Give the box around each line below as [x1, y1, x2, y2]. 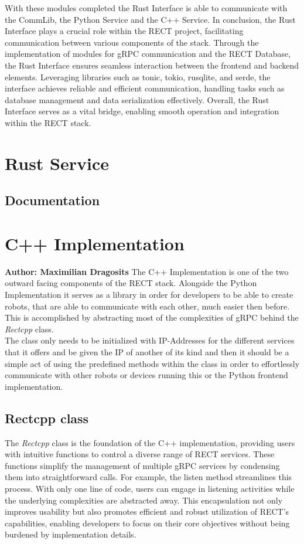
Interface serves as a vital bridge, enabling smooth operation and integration [5, 105, 279, 117]
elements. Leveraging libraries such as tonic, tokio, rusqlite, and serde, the [5, 70, 271, 83]
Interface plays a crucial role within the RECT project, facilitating [5, 25, 244, 37]
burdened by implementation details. [5, 528, 136, 540]
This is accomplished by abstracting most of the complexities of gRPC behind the [5, 311, 299, 324]
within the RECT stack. [5, 116, 91, 128]
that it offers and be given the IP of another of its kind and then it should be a [5, 345, 289, 358]
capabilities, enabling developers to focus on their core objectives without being [5, 516, 290, 529]
